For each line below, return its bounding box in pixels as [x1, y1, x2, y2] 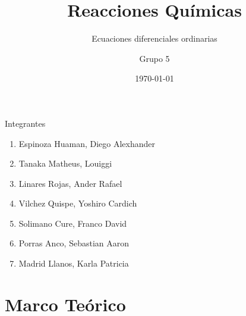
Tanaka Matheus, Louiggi [18, 157, 112, 170]
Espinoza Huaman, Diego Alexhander [18, 137, 155, 149]
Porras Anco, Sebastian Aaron [18, 237, 130, 249]
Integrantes [5, 117, 46, 129]
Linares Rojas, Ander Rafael [18, 177, 122, 189]
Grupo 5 [139, 52, 170, 64]
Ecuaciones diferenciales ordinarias [92, 32, 217, 45]
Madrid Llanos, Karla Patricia [18, 257, 129, 270]
